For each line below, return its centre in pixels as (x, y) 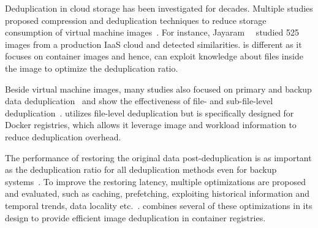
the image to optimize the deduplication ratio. (92, 68)
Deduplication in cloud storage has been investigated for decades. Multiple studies (159, 8)
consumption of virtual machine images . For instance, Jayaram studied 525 (152, 32)
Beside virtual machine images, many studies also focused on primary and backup (158, 89)
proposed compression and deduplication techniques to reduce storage (136, 20)
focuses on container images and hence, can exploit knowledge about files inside (154, 56)
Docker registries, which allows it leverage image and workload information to (151, 125)
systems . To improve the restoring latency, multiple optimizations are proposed (156, 181)
